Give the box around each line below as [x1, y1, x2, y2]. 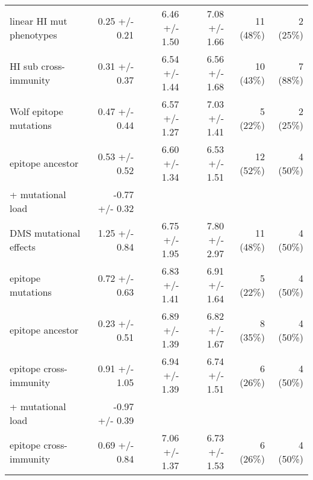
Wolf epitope [10, 104, 63, 118]
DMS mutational [10, 225, 81, 240]
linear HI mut [10, 13, 67, 28]
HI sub [10, 58, 39, 73]
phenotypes [10, 27, 57, 42]
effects [10, 239, 36, 254]
